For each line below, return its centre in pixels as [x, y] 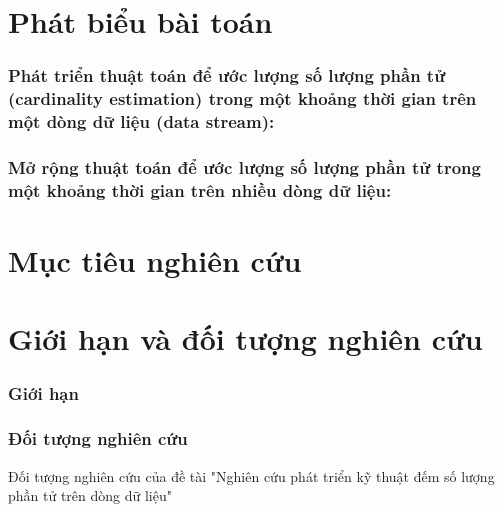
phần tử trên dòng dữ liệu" [90, 495]
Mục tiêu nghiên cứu [155, 260]
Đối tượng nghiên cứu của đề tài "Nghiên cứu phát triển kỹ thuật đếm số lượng [251, 475]
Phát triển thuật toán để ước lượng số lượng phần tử [227, 75]
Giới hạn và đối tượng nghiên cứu [245, 338]
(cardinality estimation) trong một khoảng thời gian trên [242, 98]
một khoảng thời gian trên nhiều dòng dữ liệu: [200, 189]
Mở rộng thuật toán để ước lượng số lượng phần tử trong [244, 166]
